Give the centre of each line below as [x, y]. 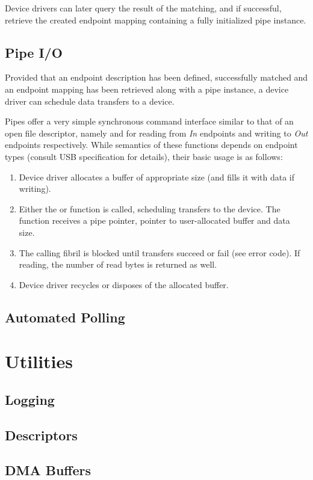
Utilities [39, 361]
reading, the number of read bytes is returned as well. [118, 264]
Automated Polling [65, 317]
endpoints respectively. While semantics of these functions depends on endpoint [151, 145]
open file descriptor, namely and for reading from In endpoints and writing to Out [156, 133]
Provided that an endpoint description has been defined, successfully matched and [156, 77]
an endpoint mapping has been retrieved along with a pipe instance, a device [147, 89]
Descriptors [41, 435]
